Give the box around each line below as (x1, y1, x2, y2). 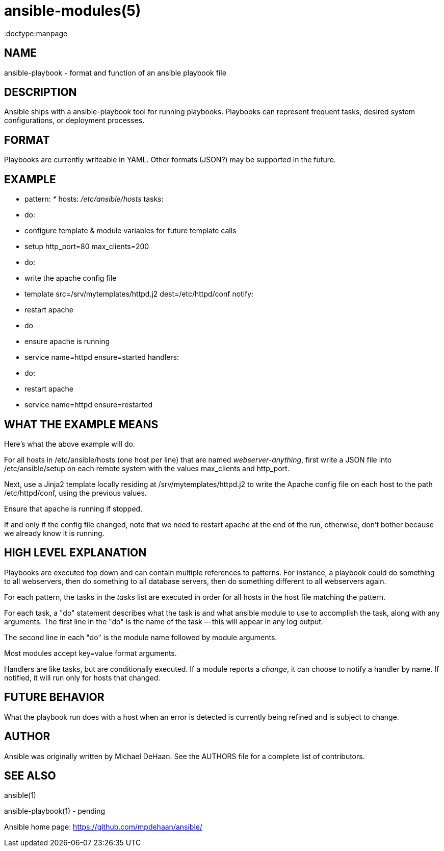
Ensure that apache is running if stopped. (4, 504, 143, 513)
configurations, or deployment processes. (4, 116, 145, 125)
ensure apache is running (24, 337, 110, 346)
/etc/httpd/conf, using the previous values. (4, 488, 147, 497)
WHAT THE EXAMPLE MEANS (4, 418, 159, 431)
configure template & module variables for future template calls (24, 226, 237, 235)
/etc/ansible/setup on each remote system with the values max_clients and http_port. (4, 464, 290, 473)
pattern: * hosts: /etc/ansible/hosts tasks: (24, 194, 164, 204)
